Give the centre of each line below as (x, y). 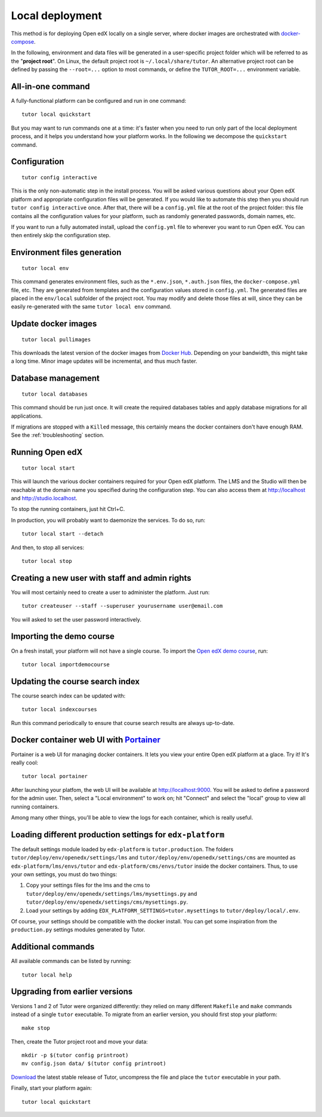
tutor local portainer (55, 776)
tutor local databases (55, 394)
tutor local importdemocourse (66, 664)
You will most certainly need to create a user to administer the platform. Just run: (110, 592)
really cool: (25, 763)
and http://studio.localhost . (44, 498)
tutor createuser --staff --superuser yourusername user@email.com (122, 606)
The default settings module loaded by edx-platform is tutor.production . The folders (122, 849)
